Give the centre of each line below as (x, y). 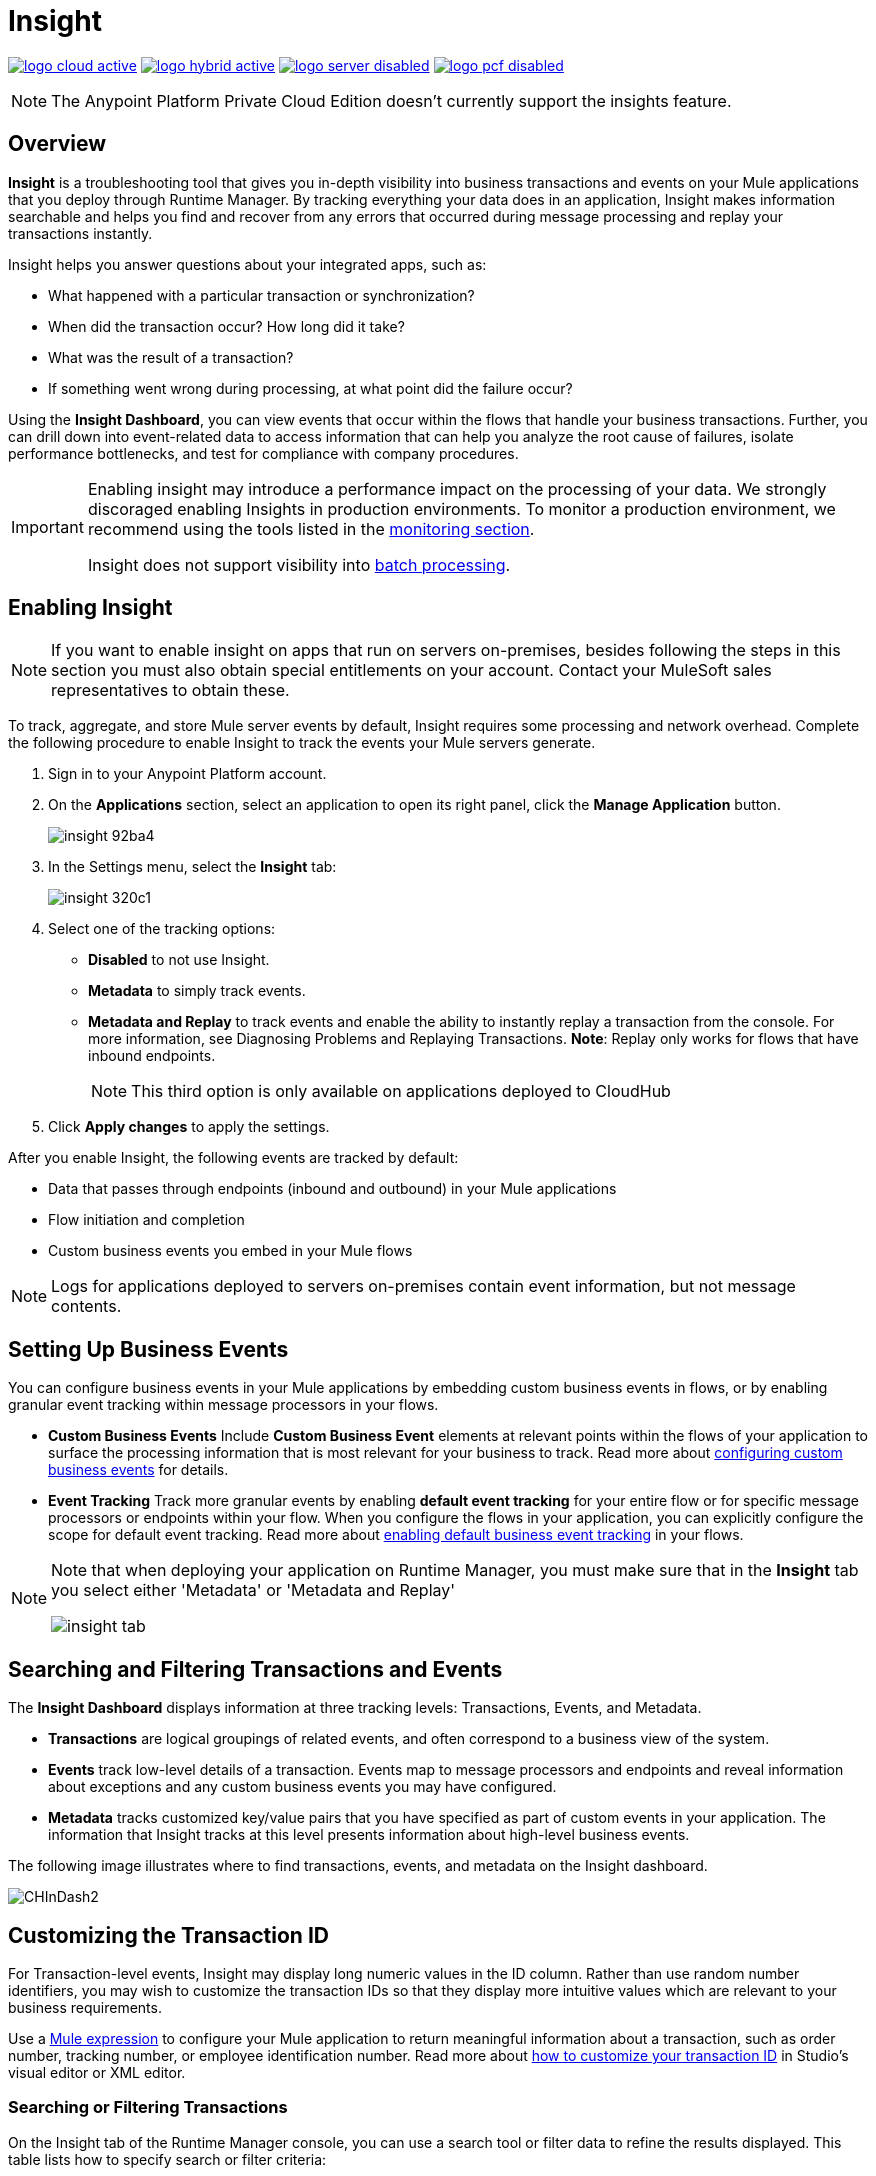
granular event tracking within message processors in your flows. (223, 1405)
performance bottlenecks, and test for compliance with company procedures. (263, 453)
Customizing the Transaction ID (168, 1935)
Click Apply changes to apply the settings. (189, 1127)
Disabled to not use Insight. (179, 960)
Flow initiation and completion (146, 1220)
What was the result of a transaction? (171, 357)
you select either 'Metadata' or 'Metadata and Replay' (253, 1590)
